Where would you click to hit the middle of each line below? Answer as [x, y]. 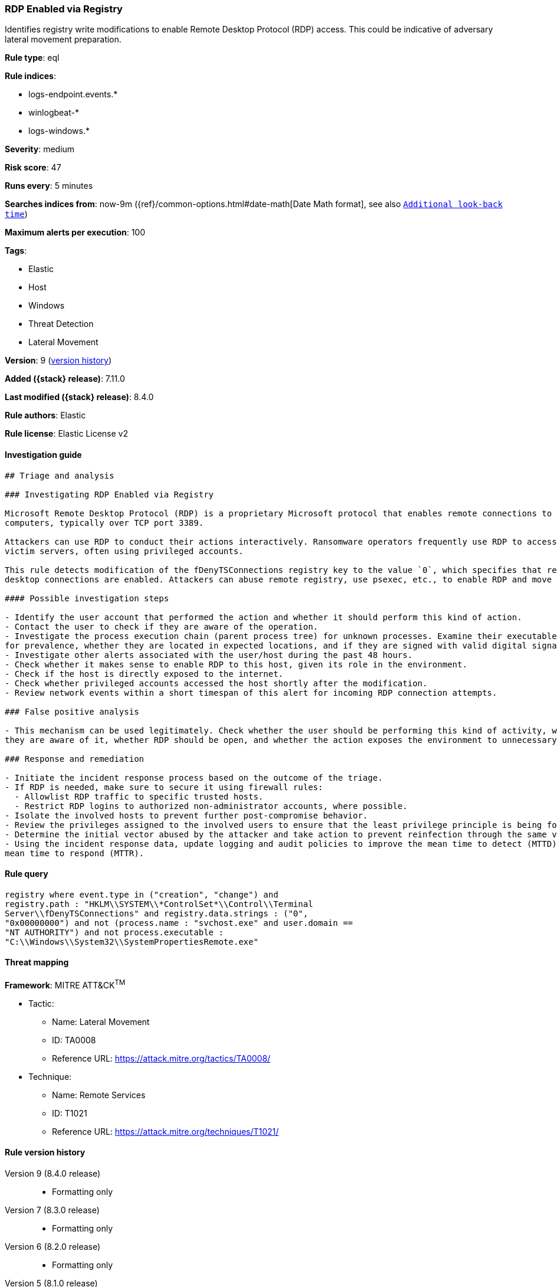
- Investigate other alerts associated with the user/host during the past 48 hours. [209, 655]
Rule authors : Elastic [45, 415]
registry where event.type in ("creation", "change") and [142, 894]
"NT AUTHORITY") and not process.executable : [114, 932]
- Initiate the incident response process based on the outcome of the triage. [194, 777]
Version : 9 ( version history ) [58, 361]
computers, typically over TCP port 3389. [104, 523]
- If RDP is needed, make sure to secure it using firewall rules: [164, 787]
